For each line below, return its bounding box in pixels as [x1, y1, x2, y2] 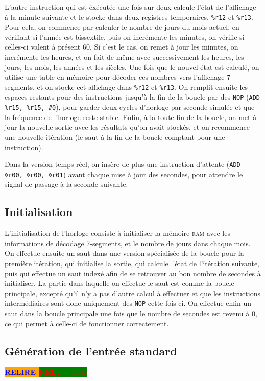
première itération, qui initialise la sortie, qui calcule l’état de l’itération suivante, [5, 258, 259, 269]
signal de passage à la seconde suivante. [5, 179, 128, 189]
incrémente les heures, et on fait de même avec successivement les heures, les [5, 52, 244, 62]
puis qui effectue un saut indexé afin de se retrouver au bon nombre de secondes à [5, 268, 261, 278]
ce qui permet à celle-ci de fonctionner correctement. [5, 318, 169, 328]
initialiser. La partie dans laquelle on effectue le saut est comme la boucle [5, 278, 234, 289]
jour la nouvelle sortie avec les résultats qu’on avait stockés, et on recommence [5, 122, 250, 132]
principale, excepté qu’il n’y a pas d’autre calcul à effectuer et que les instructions [5, 288, 260, 298]
